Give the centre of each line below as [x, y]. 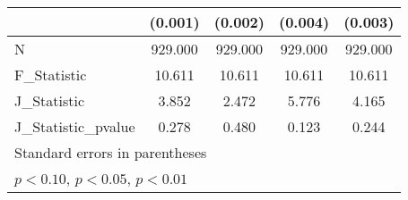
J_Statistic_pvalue [75, 126]
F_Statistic [51, 75]
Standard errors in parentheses [111, 152]
